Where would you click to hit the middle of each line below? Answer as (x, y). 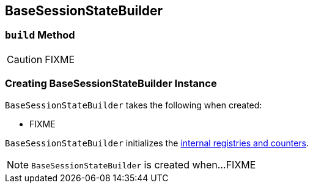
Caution (25, 59)
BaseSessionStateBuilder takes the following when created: (134, 105)
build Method (40, 35)
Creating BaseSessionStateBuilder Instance (111, 84)
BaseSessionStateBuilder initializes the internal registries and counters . (157, 143)
